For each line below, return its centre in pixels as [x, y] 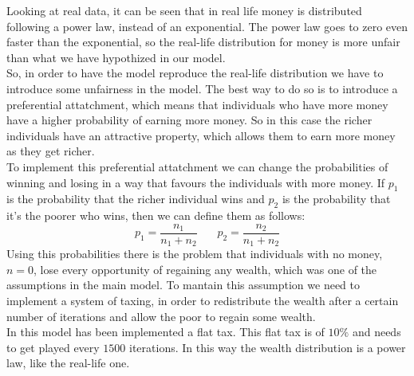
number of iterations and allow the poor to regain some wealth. [161, 316]
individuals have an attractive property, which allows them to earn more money [201, 135]
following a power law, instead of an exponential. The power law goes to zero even [207, 26]
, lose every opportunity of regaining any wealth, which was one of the [205, 269]
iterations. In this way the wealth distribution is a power [268, 347]
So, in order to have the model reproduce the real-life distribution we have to [195, 73]
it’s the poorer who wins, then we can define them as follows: [156, 215]
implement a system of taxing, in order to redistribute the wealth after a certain [203, 301]
